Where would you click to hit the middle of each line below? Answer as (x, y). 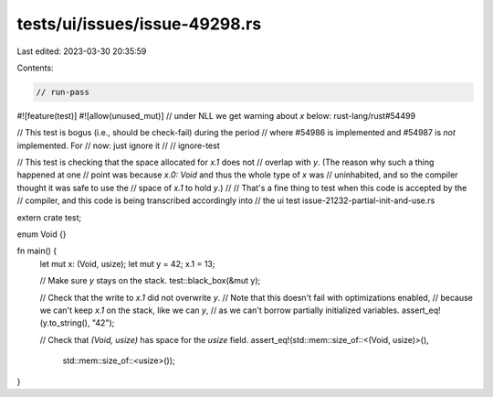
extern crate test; (49, 217)
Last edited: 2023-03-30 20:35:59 (82, 51)
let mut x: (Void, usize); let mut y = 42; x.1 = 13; (127, 263)
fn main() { (37, 251)
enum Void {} (42, 234)
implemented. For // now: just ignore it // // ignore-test (118, 145)
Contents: (35, 68)
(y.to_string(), (65, 323)
